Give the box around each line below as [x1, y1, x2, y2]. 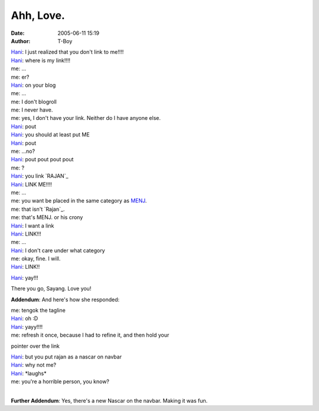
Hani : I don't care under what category [11, 247, 106, 254]
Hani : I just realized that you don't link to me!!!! [11, 48, 124, 56]
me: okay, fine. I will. [11, 255, 61, 262]
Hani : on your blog [11, 81, 56, 89]
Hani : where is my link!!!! [11, 57, 71, 64]
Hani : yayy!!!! [11, 323, 43, 330]
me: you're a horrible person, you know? [11, 378, 109, 385]
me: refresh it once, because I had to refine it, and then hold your [11, 331, 170, 339]
